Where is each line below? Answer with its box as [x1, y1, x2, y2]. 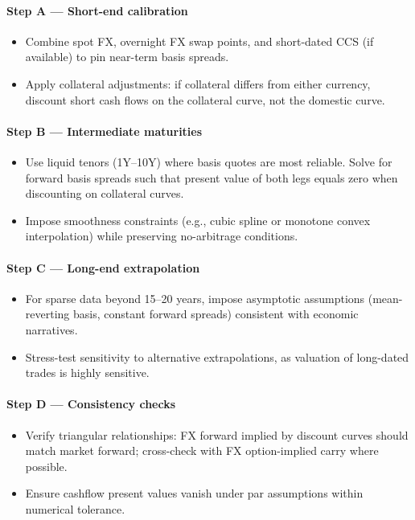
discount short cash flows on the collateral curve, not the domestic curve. [25, 91, 385, 108]
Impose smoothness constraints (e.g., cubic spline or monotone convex [25, 211, 371, 228]
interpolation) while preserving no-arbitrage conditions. [25, 227, 298, 244]
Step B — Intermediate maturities [6, 122, 203, 139]
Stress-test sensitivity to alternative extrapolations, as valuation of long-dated [25, 348, 409, 365]
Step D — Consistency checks [6, 395, 176, 412]
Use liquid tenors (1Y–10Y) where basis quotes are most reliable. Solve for [25, 153, 392, 170]
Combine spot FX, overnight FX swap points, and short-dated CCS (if [25, 32, 374, 49]
